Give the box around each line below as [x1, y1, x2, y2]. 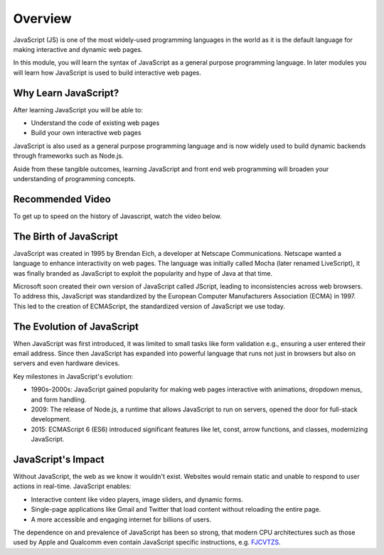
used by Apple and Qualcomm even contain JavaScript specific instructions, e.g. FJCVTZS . [13, 538, 281, 546]
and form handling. [31, 395, 87, 404]
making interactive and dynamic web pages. [13, 45, 143, 53]
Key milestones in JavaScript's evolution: [13, 372, 134, 380]
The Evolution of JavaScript [13, 320, 139, 333]
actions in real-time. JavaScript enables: [13, 482, 132, 490]
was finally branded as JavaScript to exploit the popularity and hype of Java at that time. [13, 269, 273, 277]
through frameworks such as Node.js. [13, 151, 124, 160]
